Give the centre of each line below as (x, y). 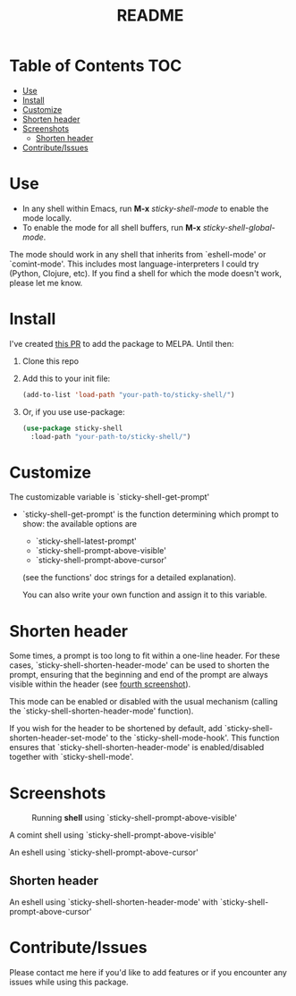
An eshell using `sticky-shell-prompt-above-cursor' (104, 853)
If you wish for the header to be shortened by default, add (116, 729)
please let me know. (46, 283)
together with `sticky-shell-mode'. (72, 757)
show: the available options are (80, 524)
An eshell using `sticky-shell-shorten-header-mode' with (114, 902)
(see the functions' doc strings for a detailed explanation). (129, 578)
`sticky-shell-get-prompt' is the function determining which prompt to (150, 514)
